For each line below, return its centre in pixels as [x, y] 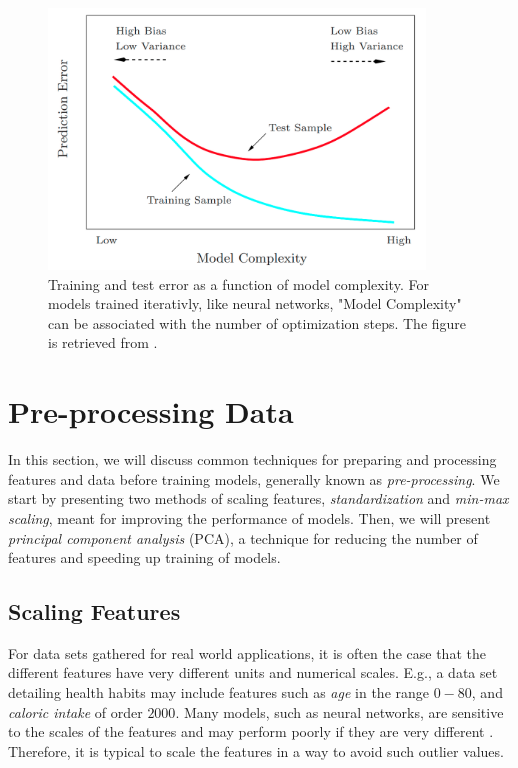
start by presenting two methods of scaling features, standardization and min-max [258, 498]
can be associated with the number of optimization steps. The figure [257, 322]
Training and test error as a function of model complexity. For [238, 283]
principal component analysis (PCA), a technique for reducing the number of [243, 537]
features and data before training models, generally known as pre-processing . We [254, 478]
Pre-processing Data [151, 411]
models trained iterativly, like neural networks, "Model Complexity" [255, 303]
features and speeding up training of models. [144, 557]
